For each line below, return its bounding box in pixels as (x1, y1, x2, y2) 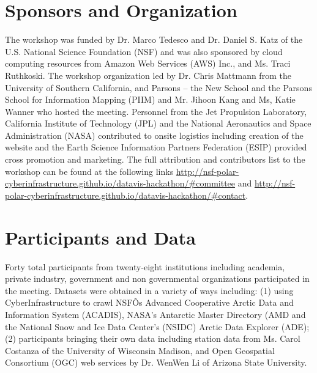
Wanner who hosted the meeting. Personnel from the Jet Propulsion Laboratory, (5, 105, 307, 117)
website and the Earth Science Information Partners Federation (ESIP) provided (5, 141, 307, 153)
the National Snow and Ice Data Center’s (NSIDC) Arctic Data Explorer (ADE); (5, 320, 310, 333)
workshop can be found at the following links (5, 164, 174, 177)
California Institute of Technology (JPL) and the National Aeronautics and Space (5, 117, 311, 130)
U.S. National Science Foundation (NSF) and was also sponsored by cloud (5, 45, 283, 57)
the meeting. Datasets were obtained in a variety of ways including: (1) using (5, 284, 294, 297)
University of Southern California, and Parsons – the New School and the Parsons (5, 81, 312, 94)
